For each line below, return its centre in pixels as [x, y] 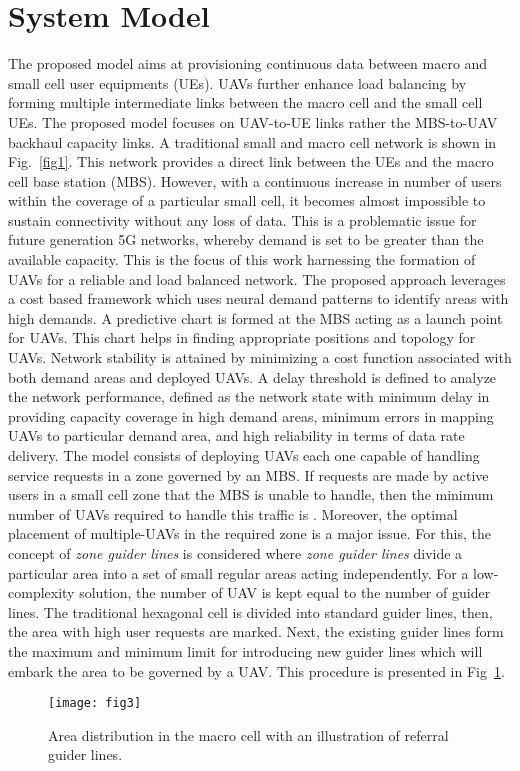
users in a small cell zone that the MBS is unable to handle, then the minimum [251, 494]
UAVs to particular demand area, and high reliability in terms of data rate [236, 435]
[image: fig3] [95, 703]
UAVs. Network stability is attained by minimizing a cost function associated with [260, 357]
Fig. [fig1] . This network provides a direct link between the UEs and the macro [251, 161]
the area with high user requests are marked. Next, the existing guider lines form [256, 631]
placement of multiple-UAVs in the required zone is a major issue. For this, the [249, 533]
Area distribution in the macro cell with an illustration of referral [248, 734]
